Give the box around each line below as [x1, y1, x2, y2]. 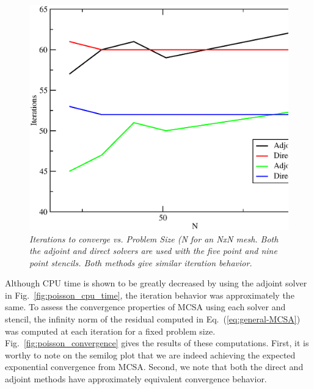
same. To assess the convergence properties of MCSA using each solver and [5, 300, 286, 313]
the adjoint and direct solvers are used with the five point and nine [29, 244, 277, 257]
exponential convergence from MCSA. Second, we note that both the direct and [5, 360, 304, 373]
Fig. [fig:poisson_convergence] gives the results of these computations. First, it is [5, 336, 309, 349]
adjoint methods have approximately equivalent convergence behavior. [5, 373, 267, 385]
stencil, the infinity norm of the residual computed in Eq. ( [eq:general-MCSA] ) [5, 313, 301, 325]
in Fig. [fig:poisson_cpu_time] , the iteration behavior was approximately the [5, 288, 294, 301]
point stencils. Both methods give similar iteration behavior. [29, 256, 252, 269]
